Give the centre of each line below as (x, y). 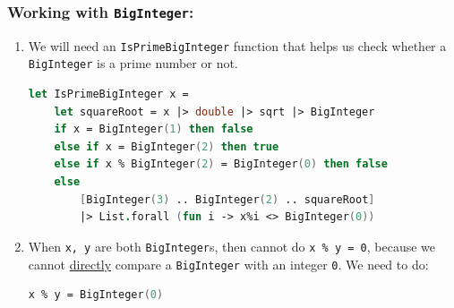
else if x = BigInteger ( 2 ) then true (167, 146)
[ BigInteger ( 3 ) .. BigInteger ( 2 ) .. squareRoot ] (227, 199)
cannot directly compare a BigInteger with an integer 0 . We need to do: (228, 264)
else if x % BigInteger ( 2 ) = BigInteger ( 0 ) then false (221, 164)
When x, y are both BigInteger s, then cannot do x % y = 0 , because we (232, 246)
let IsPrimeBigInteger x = (108, 94)
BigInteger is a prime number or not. (133, 63)
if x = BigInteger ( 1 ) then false (154, 129)
